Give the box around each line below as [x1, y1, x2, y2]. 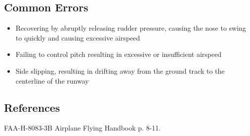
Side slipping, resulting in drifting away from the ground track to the [15, 65, 225, 76]
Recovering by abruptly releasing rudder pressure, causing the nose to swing [15, 23, 246, 33]
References [4, 99, 60, 115]
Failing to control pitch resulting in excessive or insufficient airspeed [15, 49, 222, 59]
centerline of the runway [15, 75, 89, 86]
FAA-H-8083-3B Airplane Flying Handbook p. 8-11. [4, 123, 161, 133]
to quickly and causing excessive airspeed [15, 32, 140, 43]
